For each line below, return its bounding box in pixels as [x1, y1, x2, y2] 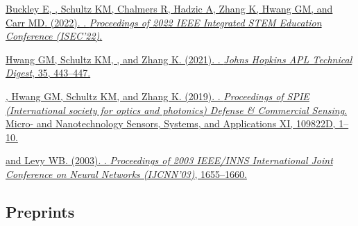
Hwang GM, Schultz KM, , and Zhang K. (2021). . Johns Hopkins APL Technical [6, 51, 352, 66]
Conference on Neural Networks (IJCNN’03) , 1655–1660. [6, 166, 247, 181]
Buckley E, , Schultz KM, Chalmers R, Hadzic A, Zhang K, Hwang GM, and [6, 1, 333, 15]
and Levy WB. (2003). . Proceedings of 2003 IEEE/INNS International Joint [6, 153, 333, 168]
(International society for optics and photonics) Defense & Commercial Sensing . [6, 102, 348, 117]
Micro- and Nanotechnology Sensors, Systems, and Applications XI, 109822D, [6, 116, 336, 131]
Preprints [6, 200, 75, 222]
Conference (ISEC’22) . [6, 29, 103, 43]
